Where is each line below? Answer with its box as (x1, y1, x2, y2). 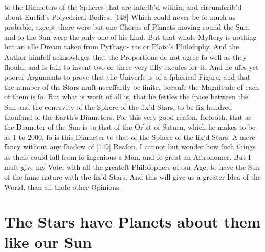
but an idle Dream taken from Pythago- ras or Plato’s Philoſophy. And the (4, 41, 239, 52)
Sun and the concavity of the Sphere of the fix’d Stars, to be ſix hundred (4, 101, 232, 112)
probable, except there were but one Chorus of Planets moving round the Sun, (4, 21, 250, 32)
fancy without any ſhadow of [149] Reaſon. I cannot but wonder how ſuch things (4, 141, 256, 152)
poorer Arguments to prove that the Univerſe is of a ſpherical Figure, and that (4, 71, 251, 82)
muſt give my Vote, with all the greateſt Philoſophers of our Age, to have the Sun (4, 161, 260, 172)
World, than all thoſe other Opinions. (4, 181, 121, 192)
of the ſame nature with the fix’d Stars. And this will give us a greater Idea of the (4, 171, 261, 182)
